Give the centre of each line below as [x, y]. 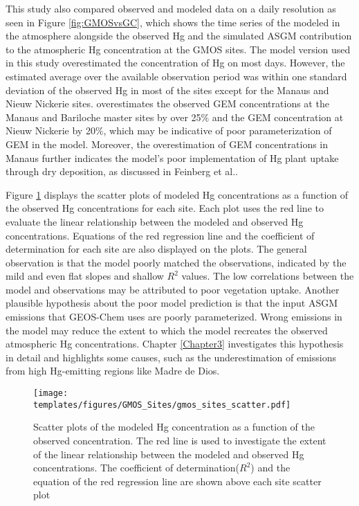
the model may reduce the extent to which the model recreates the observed [167, 330]
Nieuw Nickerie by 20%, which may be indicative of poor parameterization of [169, 130]
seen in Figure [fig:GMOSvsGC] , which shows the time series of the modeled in [173, 22]
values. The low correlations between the [268, 276]
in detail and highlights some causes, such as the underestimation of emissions [171, 357]
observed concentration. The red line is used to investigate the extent [180, 440]
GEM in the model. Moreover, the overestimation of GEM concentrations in [167, 144]
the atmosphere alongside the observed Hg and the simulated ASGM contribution [179, 36]
